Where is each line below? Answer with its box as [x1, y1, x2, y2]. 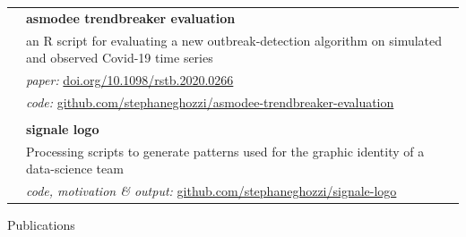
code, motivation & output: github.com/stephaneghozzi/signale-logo [26, 182, 397, 200]
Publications [7, 216, 75, 234]
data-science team [26, 159, 124, 178]
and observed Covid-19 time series [26, 48, 213, 67]
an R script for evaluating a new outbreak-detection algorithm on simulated [26, 30, 443, 49]
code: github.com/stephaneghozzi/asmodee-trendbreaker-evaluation [26, 92, 394, 111]
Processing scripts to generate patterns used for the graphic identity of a [26, 141, 425, 160]
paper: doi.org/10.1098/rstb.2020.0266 [26, 71, 234, 89]
